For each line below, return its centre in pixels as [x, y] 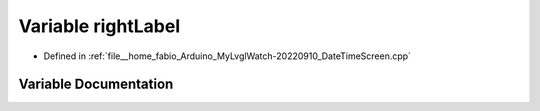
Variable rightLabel [99, 26]
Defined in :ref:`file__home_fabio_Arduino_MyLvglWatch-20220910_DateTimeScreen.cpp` [227, 56]
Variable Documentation [96, 84]
